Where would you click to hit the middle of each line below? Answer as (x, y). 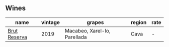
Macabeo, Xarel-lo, (88, 30)
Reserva (18, 37)
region (139, 22)
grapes (95, 22)
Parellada (76, 37)
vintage (51, 22)
